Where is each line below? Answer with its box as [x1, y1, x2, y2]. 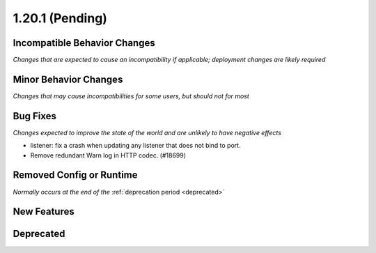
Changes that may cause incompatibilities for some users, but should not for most [13, 91, 250, 100]
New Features [13, 206, 75, 217]
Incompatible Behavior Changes [13, 37, 156, 49]
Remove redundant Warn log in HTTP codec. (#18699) [30, 151, 187, 160]
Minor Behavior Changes [13, 73, 123, 85]
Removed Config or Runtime [13, 169, 138, 181]
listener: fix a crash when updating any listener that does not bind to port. [30, 141, 241, 150]
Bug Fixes [13, 110, 57, 122]
